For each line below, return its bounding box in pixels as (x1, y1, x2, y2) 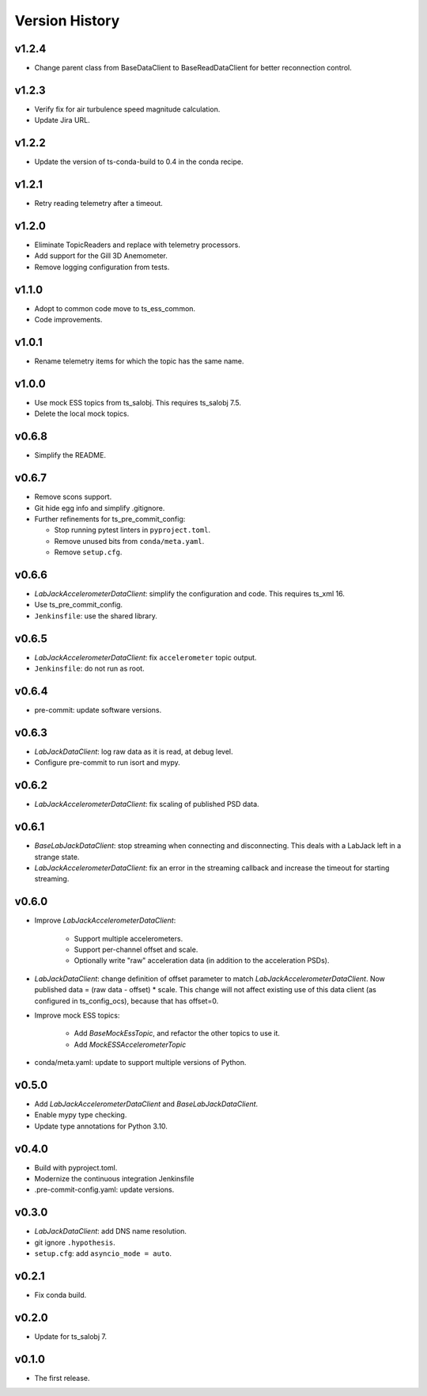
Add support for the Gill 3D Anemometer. (34, 251, 168, 261)
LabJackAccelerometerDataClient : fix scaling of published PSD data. (34, 800, 260, 809)
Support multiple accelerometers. (74, 934, 183, 943)
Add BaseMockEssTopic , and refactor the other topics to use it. (74, 1029, 281, 1038)
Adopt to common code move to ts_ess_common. (34, 303, 196, 313)
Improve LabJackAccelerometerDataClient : (34, 915, 176, 926)
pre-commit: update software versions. (34, 706, 162, 715)
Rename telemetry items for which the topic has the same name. (34, 356, 244, 366)
